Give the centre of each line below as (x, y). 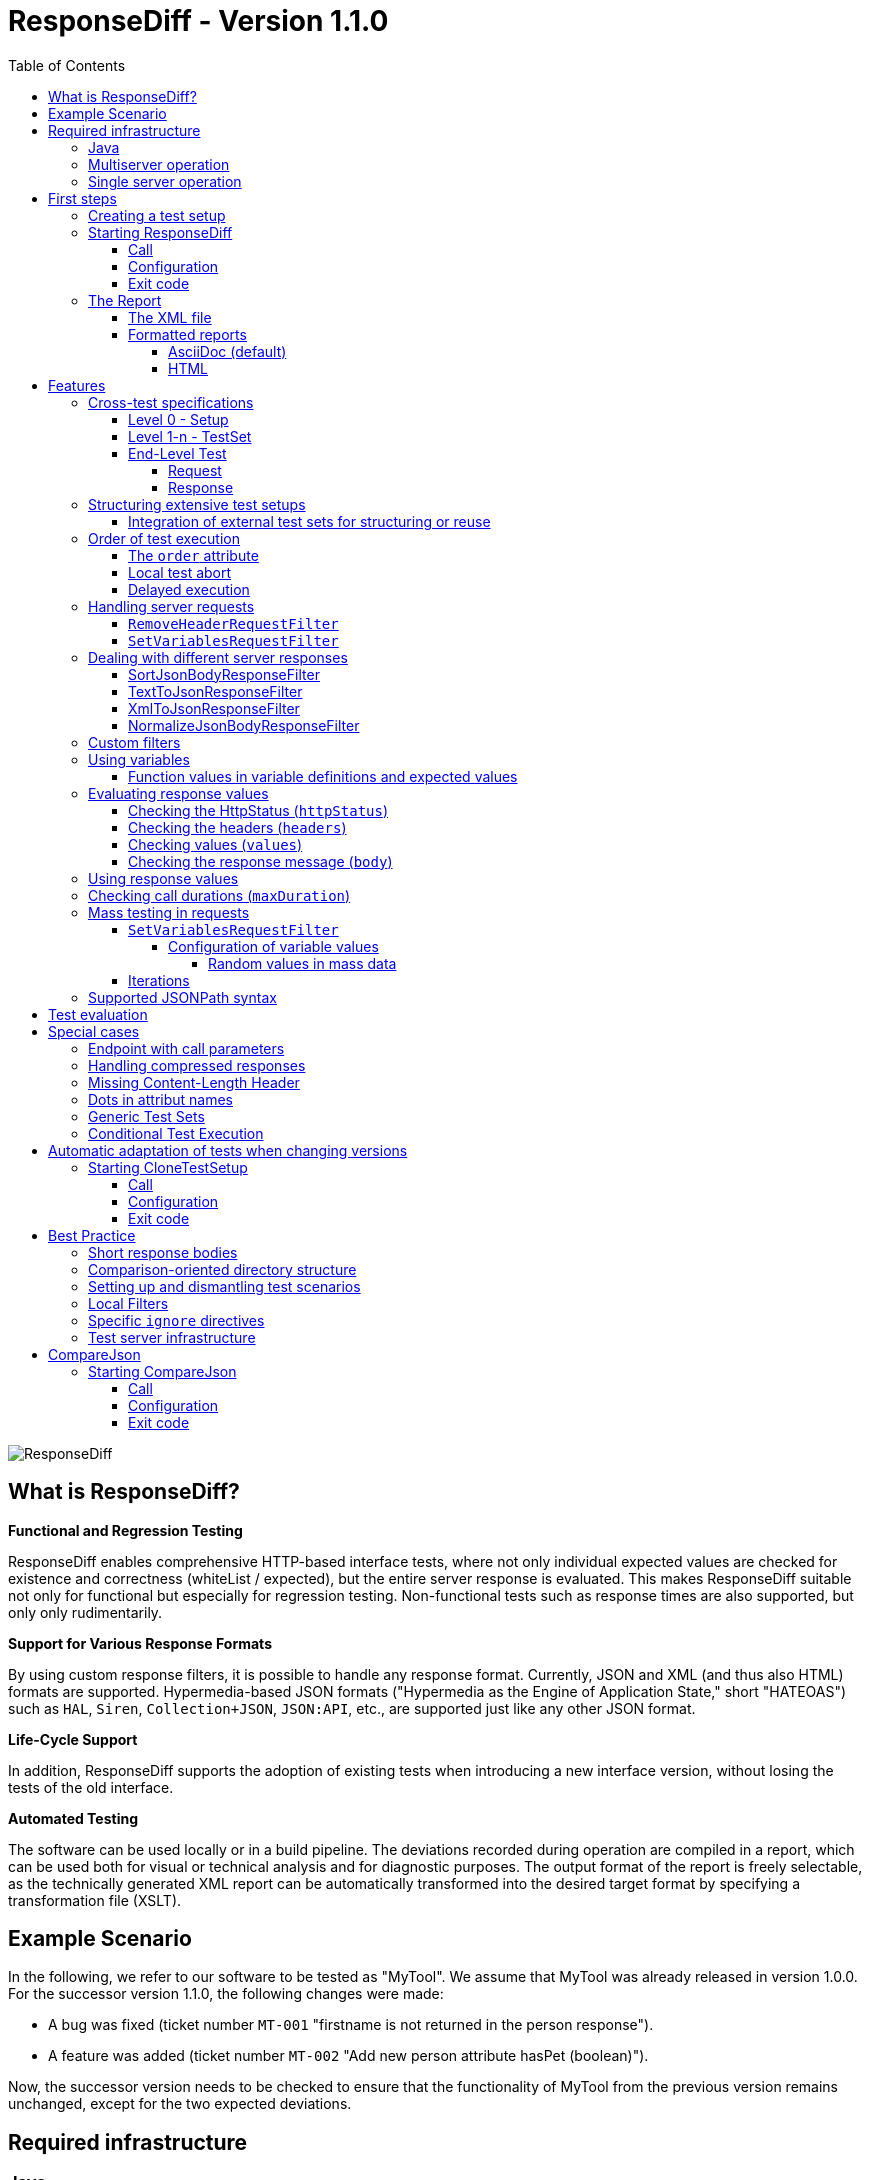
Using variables (139, 759)
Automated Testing (73, 1818)
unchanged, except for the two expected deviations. (180, 2104)
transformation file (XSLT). (95, 1900)
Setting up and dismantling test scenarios (224, 1286)
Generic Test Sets (146, 1116)
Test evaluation (98, 1014)
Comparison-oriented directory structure (222, 1269)
